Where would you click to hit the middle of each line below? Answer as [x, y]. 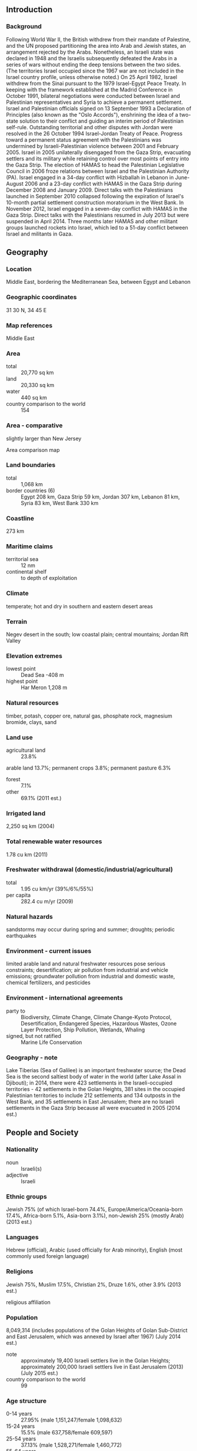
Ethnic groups [26, 1196]
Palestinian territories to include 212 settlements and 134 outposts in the [93, 1095]
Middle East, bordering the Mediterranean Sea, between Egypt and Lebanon [98, 282]
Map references [29, 325]
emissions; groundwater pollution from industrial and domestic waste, [91, 977]
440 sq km [34, 398]
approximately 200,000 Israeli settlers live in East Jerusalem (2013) [102, 1367]
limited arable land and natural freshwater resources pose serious [86, 964]
